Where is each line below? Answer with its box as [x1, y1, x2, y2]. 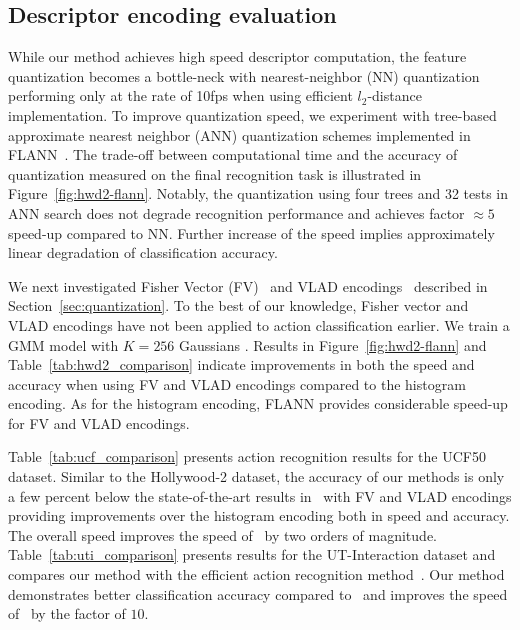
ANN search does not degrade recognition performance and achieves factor [8, 202, 465, 223]
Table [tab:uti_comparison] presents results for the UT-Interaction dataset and [8, 544, 496, 565]
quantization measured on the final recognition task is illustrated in [8, 163, 422, 184]
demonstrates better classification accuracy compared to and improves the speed [8, 583, 508, 604]
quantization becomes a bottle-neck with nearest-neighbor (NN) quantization [8, 65, 480, 86]
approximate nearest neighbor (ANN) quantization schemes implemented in [8, 124, 471, 145]
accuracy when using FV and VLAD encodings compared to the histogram [8, 373, 466, 394]
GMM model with [8, 334, 119, 355]
